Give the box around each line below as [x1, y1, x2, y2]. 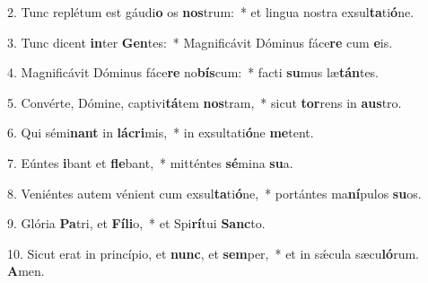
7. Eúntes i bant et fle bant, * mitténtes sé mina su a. [7, 153, 293, 172]
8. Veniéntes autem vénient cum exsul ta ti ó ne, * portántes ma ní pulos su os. [7, 183, 422, 202]
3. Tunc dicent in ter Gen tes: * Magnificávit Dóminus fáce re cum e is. [7, 32, 393, 51]
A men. [7, 261, 45, 280]
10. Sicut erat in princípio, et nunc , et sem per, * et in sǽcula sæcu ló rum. [7, 243, 419, 262]
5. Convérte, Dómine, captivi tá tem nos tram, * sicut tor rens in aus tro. [7, 93, 402, 111]
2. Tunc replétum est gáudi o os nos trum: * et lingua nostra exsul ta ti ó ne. [7, 3, 415, 21]
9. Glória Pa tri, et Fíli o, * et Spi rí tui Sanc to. [7, 214, 266, 233]
